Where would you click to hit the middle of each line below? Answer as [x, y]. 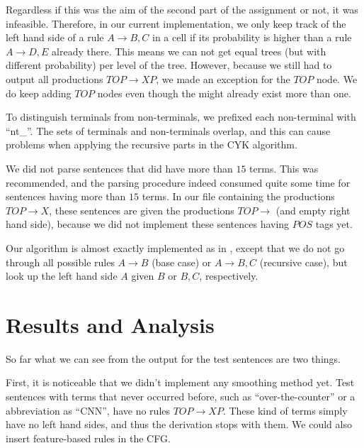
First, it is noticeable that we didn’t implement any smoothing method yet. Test [180, 382]
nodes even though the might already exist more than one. [224, 93]
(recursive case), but [303, 262]
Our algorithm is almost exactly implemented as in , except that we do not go [175, 247]
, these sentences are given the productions [142, 210]
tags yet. [334, 224]
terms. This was [284, 168]
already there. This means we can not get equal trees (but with [189, 51]
